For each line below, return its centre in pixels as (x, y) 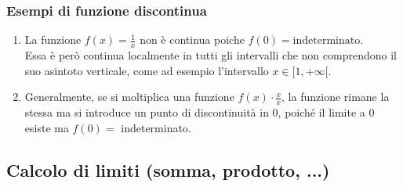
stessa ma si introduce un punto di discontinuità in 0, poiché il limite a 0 (200, 112)
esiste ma (47, 127)
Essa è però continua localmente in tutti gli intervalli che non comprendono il (211, 55)
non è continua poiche (192, 40)
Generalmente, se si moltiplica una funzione (129, 97)
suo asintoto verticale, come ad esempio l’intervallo (147, 70)
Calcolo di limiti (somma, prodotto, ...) (168, 169)
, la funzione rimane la (336, 97)
